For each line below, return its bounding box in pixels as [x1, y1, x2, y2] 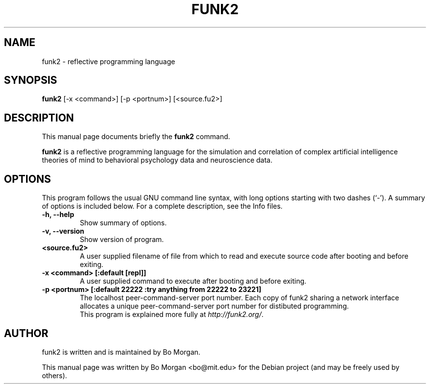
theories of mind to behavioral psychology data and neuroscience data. [42, 156, 272, 165]
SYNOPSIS [4, 74, 57, 87]
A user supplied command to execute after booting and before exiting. [80, 277, 307, 286]
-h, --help [42, 210, 74, 219]
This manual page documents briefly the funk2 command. [42, 132, 230, 141]
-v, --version [42, 227, 84, 236]
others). [42, 371, 67, 380]
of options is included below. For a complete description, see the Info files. [42, 202, 283, 211]
